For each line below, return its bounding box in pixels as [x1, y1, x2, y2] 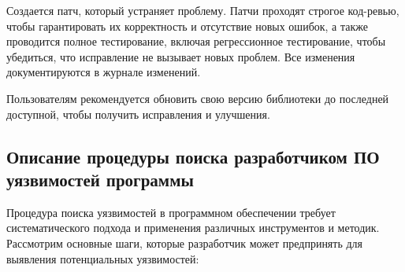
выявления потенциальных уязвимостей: [6, 250, 199, 266]
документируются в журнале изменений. [6, 64, 201, 80]
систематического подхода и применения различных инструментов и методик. [6, 219, 380, 236]
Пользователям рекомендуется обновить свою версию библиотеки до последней [6, 90, 389, 106]
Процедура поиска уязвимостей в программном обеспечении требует [6, 204, 336, 220]
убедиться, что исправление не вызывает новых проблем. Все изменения [6, 48, 355, 64]
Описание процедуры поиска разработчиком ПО [6, 144, 380, 168]
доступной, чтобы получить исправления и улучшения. [6, 105, 270, 122]
